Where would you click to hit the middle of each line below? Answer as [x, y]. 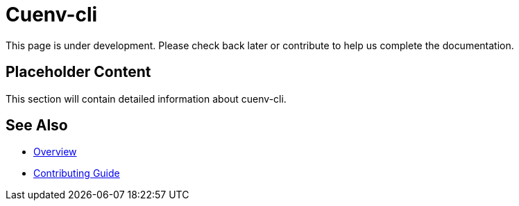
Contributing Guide [77, 173]
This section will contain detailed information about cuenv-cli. [146, 98]
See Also [37, 126]
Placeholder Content [78, 72]
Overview [55, 152]
